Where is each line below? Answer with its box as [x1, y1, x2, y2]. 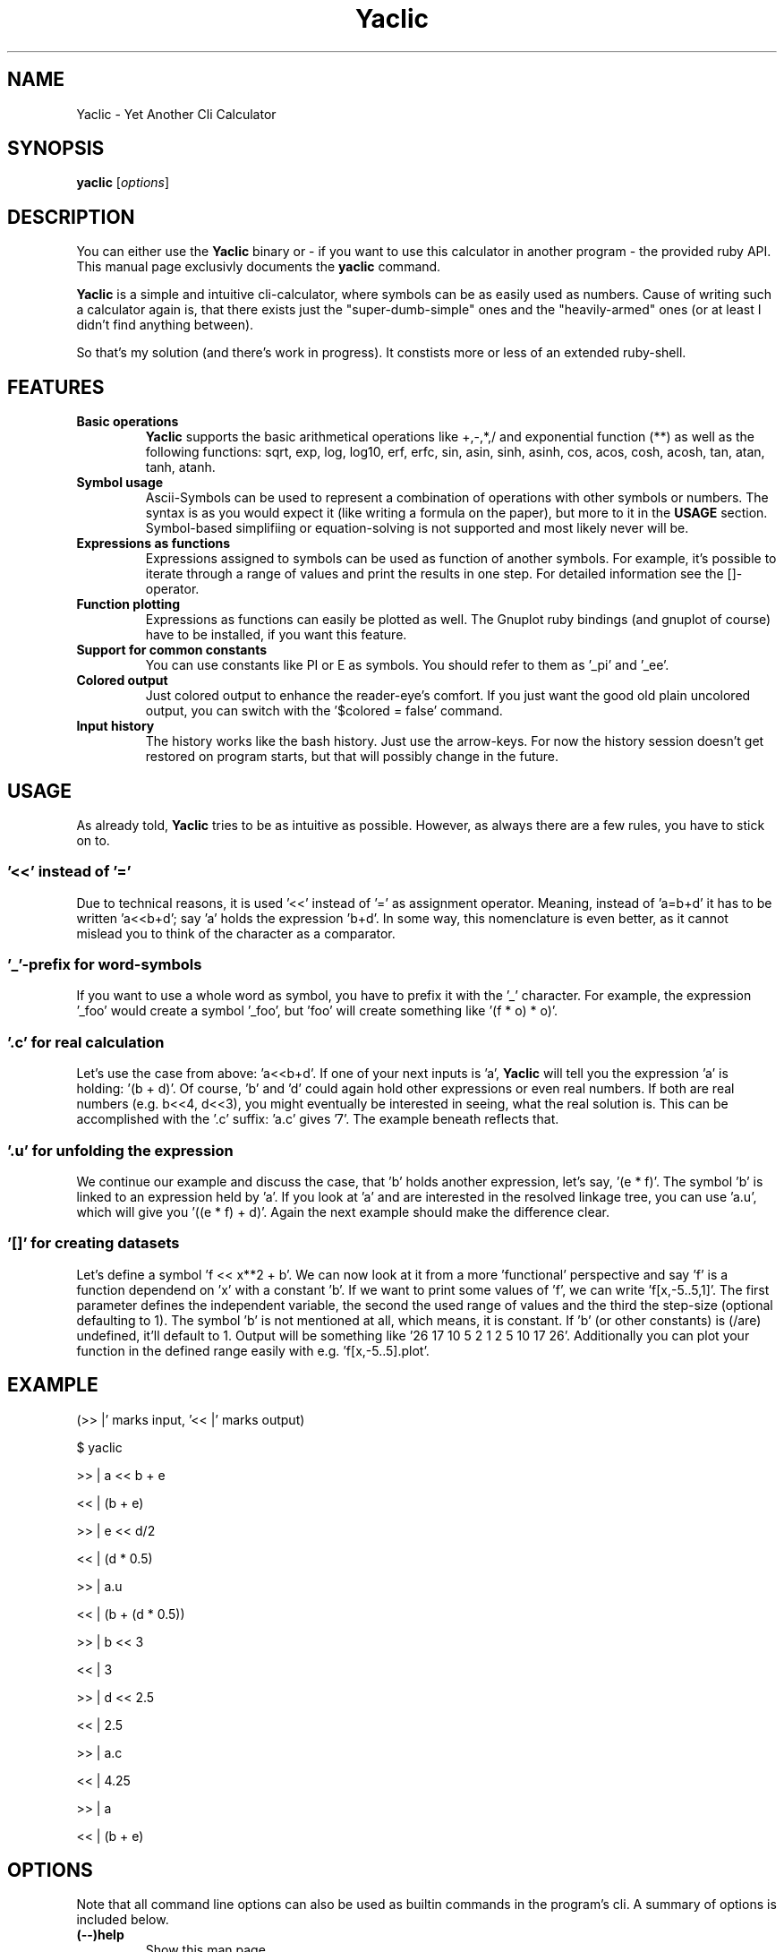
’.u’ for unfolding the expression [7, 1141, 234, 1160]
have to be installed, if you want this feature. [145, 627, 407, 643]
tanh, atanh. [145, 459, 216, 475]
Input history [76, 718, 155, 734]
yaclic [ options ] [76, 175, 170, 191]
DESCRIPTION [7, 205, 135, 228]
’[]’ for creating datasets [7, 1234, 180, 1253]
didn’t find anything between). [76, 317, 254, 333]
